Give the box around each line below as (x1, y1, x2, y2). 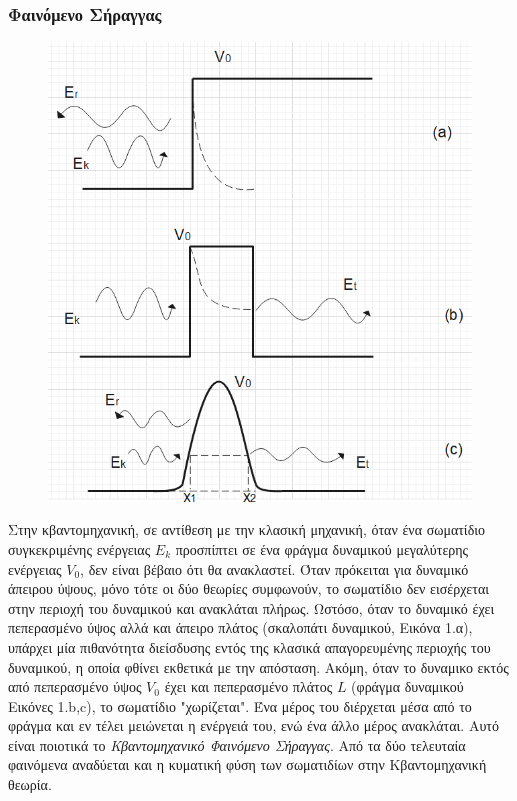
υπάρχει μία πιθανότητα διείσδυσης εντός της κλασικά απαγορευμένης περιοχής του (8, 636, 491, 657)
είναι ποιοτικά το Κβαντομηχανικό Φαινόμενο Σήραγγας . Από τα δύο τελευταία (8, 734, 466, 755)
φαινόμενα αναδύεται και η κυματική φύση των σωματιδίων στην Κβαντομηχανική (8, 754, 487, 775)
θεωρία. (8, 774, 52, 795)
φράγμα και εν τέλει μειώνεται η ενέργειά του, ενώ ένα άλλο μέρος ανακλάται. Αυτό (8, 715, 499, 736)
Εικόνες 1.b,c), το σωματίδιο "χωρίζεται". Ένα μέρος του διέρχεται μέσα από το (8, 695, 472, 716)
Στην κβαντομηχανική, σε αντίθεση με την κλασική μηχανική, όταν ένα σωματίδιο (8, 519, 485, 540)
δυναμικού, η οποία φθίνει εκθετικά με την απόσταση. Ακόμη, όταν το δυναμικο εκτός (8, 656, 509, 677)
